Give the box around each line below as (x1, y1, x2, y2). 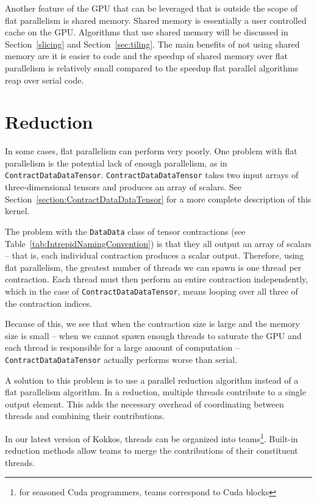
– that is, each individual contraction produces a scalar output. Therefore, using (5, 249, 304, 262)
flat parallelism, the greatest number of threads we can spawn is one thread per (5, 260, 302, 273)
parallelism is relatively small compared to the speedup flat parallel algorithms (5, 61, 299, 74)
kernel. (5, 204, 30, 217)
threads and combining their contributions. (5, 409, 165, 422)
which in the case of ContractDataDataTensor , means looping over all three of (5, 284, 298, 297)
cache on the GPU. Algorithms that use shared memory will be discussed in (5, 26, 288, 38)
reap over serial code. (5, 73, 84, 86)
